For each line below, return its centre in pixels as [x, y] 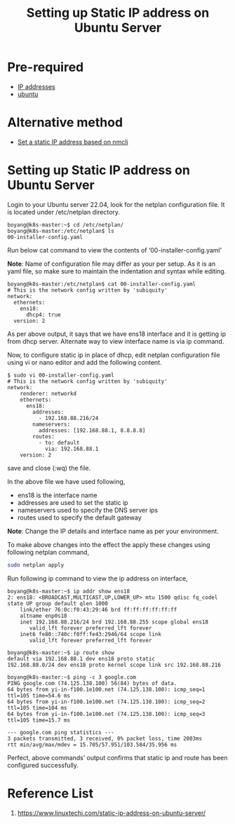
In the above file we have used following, [66, 481]
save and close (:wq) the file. [49, 468]
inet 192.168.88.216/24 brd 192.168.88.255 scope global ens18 [114, 622]
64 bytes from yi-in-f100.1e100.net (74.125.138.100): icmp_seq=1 [106, 689]
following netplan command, [48, 552]
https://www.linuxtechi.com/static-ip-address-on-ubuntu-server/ [111, 813]
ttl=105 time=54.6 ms [39, 696]
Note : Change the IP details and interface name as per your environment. [113, 531]
